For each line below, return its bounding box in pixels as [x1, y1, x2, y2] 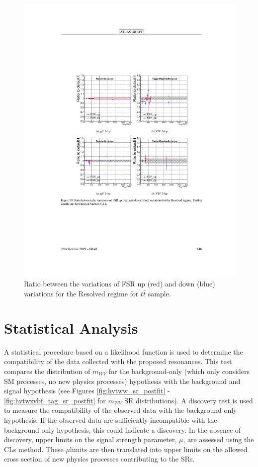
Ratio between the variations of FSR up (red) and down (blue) [24, 279, 215, 289]
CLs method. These [4, 444, 64, 454]
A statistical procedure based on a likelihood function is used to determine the [4, 346, 243, 357]
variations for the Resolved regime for [24, 288, 139, 299]
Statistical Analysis [4, 317, 138, 338]
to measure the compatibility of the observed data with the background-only [4, 405, 237, 415]
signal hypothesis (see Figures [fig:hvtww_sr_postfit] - [4, 385, 170, 396]
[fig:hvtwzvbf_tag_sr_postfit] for [4, 395, 106, 405]
